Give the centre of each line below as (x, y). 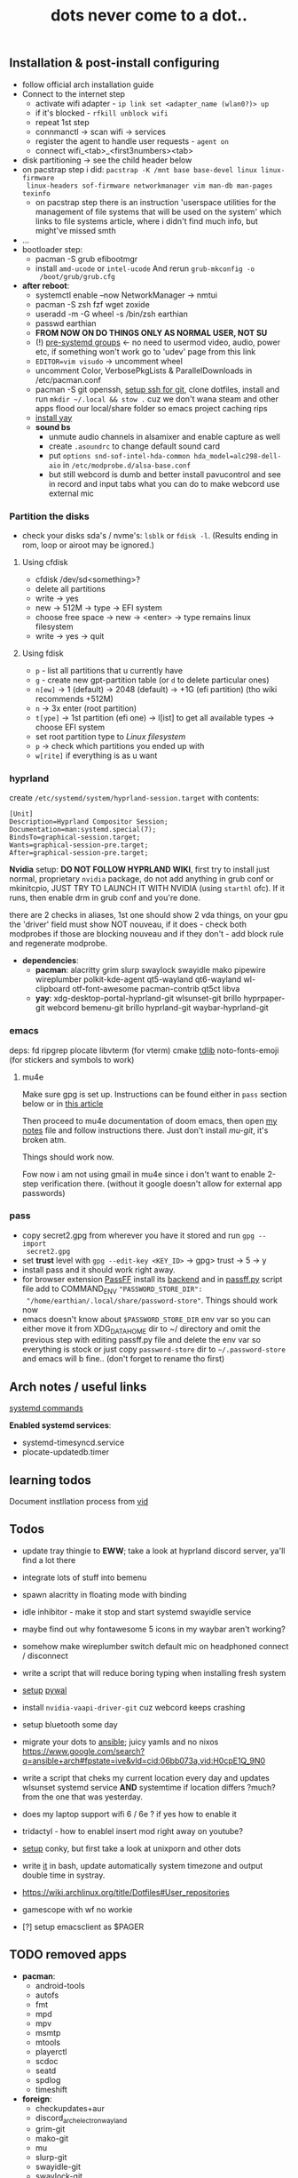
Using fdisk (43, 653)
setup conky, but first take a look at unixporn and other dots (131, 1848)
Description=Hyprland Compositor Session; (89, 822)
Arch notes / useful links (78, 1387)
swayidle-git (58, 2167)
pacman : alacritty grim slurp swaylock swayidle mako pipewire (150, 970)
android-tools (60, 1985)
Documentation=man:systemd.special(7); (83, 830)
